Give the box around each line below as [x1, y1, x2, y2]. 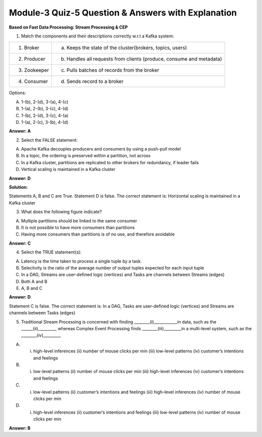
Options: [9, 90, 26, 96]
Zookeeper [24, 67, 49, 74]
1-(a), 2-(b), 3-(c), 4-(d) [21, 106, 69, 112]
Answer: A [9, 128, 31, 134]
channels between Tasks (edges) [9, 310, 76, 316]
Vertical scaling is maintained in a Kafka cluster [21, 167, 116, 172]
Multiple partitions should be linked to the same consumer [21, 218, 137, 223]
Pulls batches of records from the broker [66, 67, 160, 74]
